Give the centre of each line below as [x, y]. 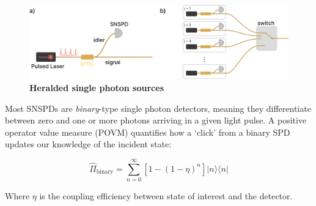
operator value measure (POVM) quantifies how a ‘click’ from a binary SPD [148, 132]
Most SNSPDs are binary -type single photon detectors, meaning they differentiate [158, 108]
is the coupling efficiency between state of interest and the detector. [166, 196]
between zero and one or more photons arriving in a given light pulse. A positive [156, 120]
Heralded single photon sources [97, 87]
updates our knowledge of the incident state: [88, 144]
